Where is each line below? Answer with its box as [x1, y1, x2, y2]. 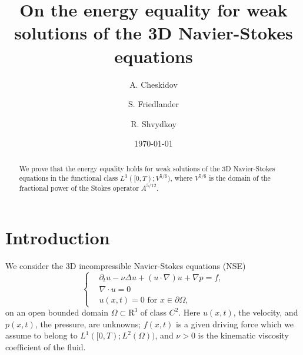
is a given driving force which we [176, 317, 294, 330]
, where [170, 173, 193, 183]
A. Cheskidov [129, 78, 178, 90]
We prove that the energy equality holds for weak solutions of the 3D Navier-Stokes [19, 163, 275, 173]
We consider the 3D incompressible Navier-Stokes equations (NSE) [5, 259, 246, 271]
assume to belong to [5, 329, 78, 341]
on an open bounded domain [5, 306, 109, 318]
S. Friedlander [128, 98, 179, 110]
